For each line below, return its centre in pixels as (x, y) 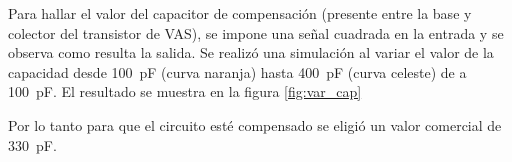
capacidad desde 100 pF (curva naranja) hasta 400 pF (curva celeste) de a (237, 71)
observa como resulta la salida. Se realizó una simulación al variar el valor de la (251, 52)
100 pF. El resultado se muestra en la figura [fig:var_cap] (185, 91)
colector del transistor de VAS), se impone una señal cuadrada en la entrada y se (256, 32)
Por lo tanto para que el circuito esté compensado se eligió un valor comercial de (255, 124)
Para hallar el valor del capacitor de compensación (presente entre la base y (240, 13)
